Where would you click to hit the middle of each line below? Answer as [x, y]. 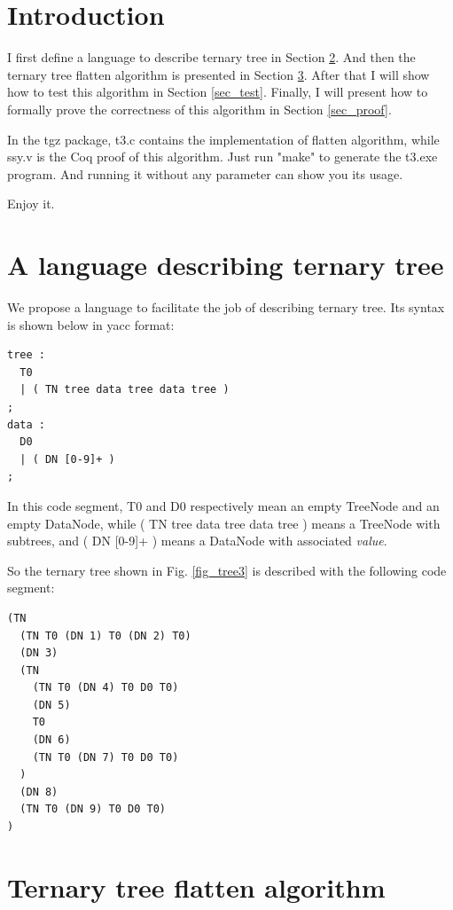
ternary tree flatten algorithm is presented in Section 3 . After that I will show [219, 74]
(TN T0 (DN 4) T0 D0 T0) [105, 688]
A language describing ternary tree [226, 265]
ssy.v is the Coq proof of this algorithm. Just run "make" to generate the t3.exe [223, 157]
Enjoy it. [31, 204]
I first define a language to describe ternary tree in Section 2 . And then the [211, 57]
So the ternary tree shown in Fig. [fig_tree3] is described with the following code [227, 570]
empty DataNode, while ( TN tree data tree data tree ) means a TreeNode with [224, 523]
